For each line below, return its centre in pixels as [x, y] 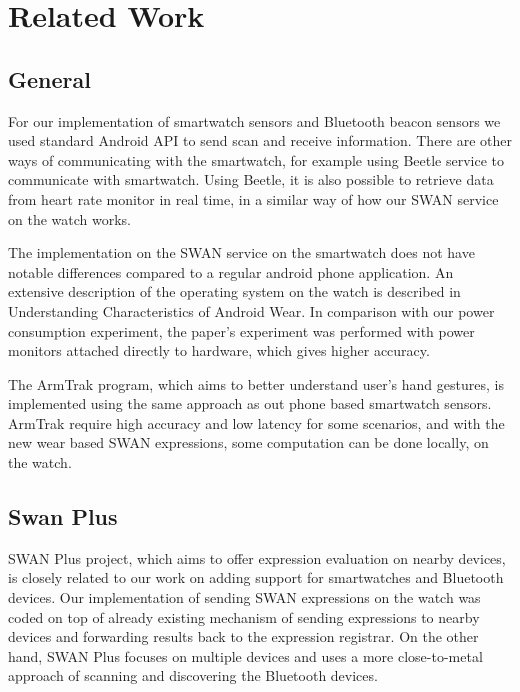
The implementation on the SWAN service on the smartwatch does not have [241, 252]
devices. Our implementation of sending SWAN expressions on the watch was [244, 597]
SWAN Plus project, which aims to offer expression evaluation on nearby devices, [257, 557]
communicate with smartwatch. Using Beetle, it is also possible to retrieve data [251, 179]
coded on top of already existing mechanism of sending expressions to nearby [244, 616]
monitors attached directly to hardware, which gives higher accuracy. [219, 350]
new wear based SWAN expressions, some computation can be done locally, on [248, 442]
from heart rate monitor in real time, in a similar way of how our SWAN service [253, 198]
